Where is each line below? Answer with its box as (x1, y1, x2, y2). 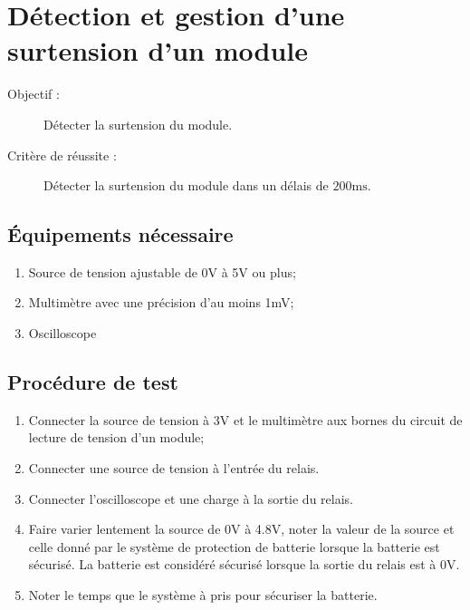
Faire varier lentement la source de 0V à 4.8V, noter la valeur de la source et (28, 519, 455, 538)
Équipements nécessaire (7, 220, 234, 248)
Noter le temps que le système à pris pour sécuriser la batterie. (28, 586, 378, 605)
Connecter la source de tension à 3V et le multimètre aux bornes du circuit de (28, 410, 463, 429)
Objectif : (7, 84, 60, 103)
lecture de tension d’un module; (28, 428, 205, 447)
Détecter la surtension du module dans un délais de (43, 176, 329, 195)
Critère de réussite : (7, 145, 117, 164)
